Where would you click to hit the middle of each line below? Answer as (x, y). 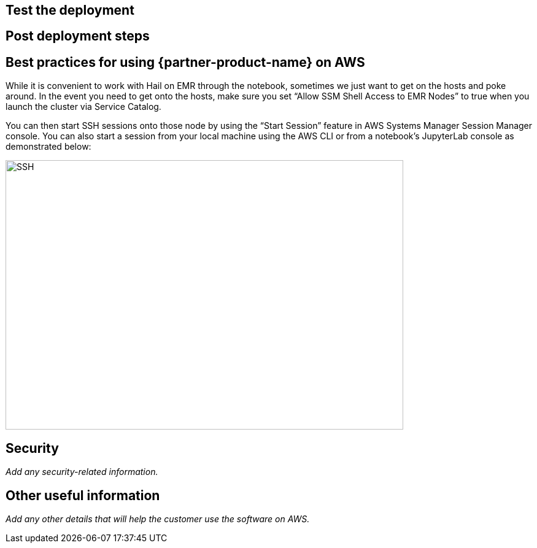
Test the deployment (70, 10)
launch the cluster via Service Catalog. (83, 107)
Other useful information (83, 495)
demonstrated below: (48, 147)
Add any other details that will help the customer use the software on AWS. (158, 519)
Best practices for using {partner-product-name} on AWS (185, 62)
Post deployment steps (78, 36)
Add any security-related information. (82, 472)
